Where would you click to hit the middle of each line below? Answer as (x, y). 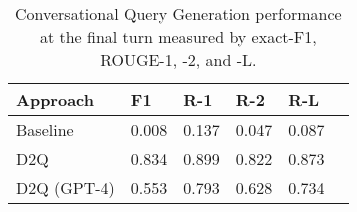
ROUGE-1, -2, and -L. (178, 59)
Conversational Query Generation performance (178, 13)
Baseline (45, 129)
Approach (55, 99)
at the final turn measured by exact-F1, (178, 36)
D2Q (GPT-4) (65, 187)
